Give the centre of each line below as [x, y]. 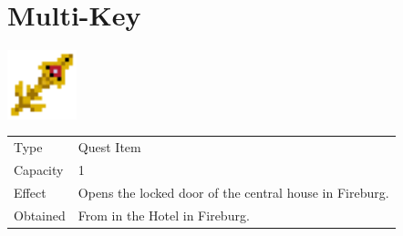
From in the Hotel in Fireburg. [164, 215]
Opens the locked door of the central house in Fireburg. [233, 192]
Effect [30, 192]
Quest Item [109, 147]
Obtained [40, 215]
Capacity [39, 169]
